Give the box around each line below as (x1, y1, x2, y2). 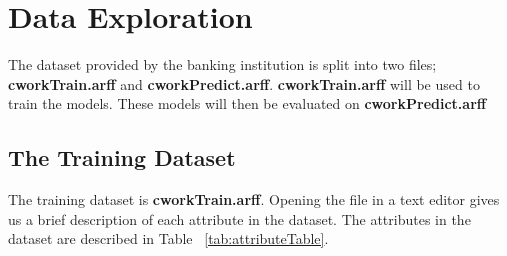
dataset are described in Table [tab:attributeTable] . (8, 228, 329, 249)
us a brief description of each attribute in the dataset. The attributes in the (8, 208, 471, 229)
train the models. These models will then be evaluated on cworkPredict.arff (8, 93, 487, 114)
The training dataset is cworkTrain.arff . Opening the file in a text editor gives (8, 189, 500, 210)
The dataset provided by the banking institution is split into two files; (8, 54, 437, 75)
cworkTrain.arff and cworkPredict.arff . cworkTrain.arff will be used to (8, 73, 480, 94)
